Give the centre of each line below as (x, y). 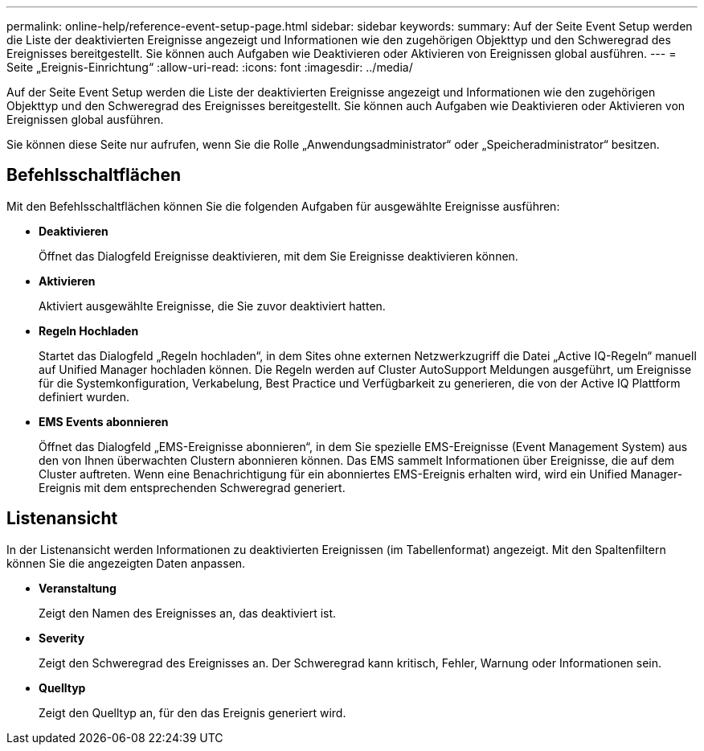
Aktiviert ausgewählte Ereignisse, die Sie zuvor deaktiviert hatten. (212, 306)
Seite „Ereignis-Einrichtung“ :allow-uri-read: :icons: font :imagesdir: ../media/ (210, 67)
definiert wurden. (84, 396)
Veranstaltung (78, 588)
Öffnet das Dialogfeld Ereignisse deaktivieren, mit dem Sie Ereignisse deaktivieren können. (278, 256)
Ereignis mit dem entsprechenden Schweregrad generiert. (192, 487)
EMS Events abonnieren (104, 421)
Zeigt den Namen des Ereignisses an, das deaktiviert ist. (188, 613)
